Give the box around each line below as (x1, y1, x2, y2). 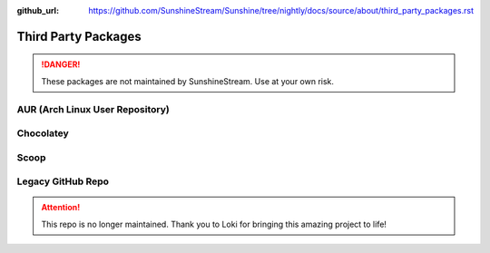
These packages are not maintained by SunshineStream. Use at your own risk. (41, 75, 335, 86)
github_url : (16, 5, 59, 15)
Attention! (41, 202, 81, 213)
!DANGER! (41, 59, 81, 70)
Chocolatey (16, 127, 70, 140)
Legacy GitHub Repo (16, 175, 109, 188)
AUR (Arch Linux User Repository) (16, 102, 170, 115)
